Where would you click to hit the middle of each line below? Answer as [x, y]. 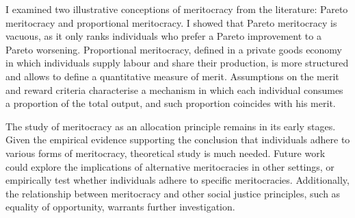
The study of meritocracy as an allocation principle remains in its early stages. [171, 126]
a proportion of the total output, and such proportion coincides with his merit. [171, 103]
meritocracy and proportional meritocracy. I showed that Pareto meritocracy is [171, 22]
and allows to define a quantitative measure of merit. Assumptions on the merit [172, 76]
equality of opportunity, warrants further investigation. [120, 207]
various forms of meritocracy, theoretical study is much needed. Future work [166, 153]
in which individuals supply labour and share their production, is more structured [177, 63]
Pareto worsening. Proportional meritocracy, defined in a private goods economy [174, 49]
